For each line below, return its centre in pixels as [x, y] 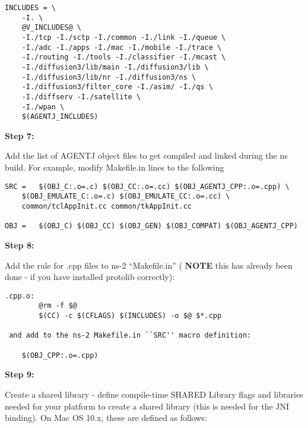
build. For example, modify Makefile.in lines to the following [115, 167]
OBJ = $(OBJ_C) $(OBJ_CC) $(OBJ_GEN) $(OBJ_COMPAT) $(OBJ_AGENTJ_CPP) [151, 226]
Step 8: [20, 245]
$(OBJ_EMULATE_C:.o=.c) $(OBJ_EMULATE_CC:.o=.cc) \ [126, 196]
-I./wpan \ [43, 107]
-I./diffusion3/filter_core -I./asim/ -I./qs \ [117, 87]
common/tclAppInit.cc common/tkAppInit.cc [107, 206]
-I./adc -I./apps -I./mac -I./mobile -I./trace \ [122, 47]
